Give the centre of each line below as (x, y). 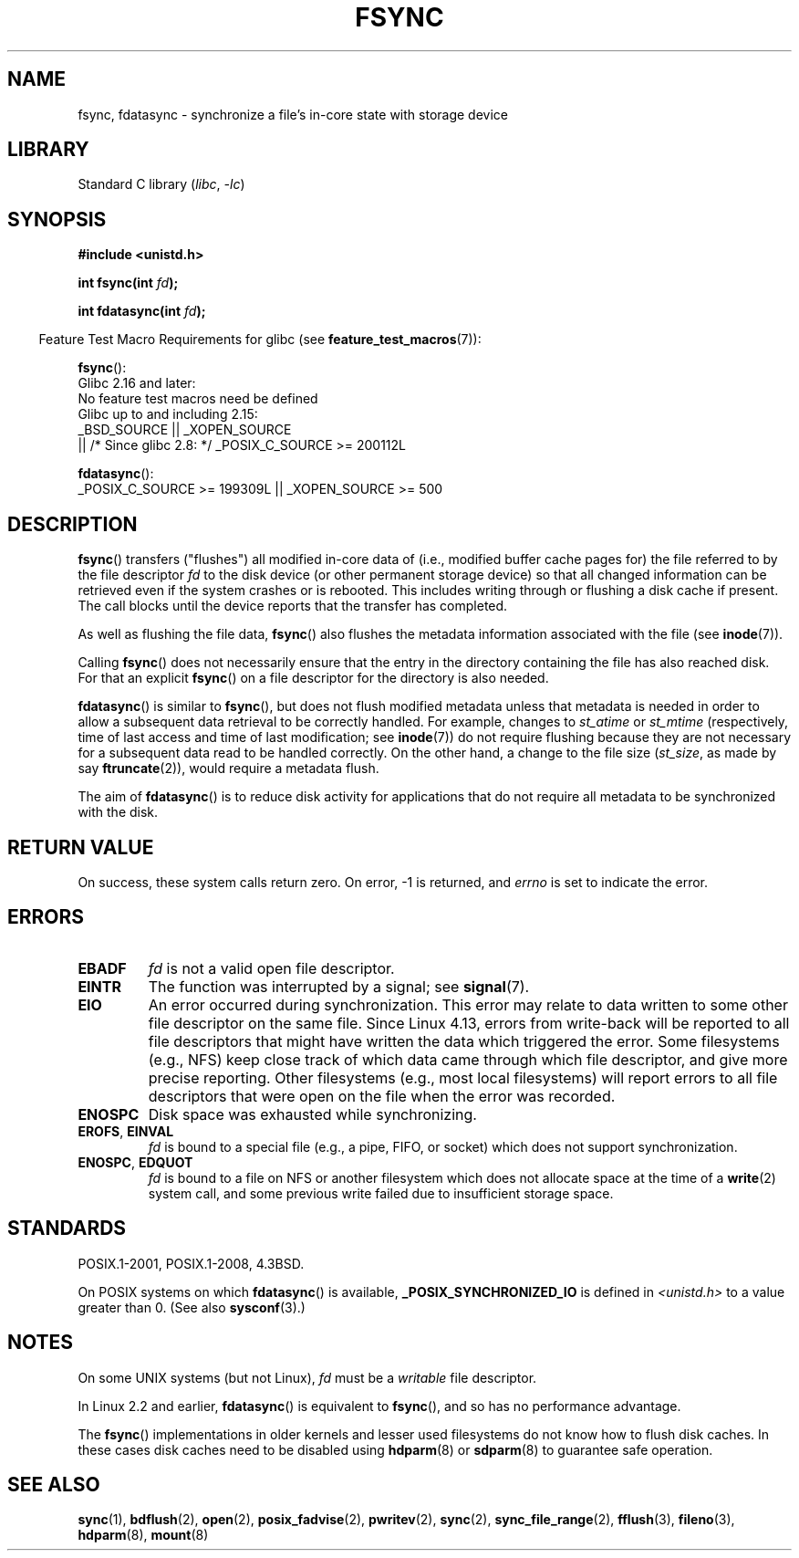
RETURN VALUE (81, 847)
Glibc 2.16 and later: (137, 383)
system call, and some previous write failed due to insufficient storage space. (381, 1193)
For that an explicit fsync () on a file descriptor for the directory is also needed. (313, 678)
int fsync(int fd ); (128, 283)
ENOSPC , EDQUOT (135, 1162)
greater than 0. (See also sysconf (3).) (192, 1307)
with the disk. (118, 812)
